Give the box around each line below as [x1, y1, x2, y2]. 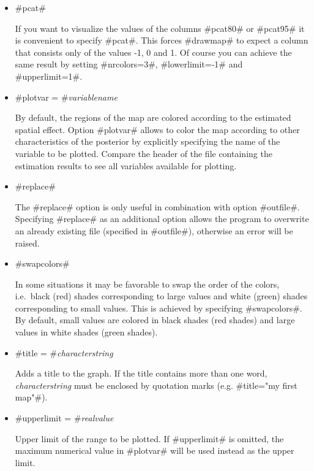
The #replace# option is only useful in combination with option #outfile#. [15, 200, 300, 213]
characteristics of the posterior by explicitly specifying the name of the [15, 135, 280, 148]
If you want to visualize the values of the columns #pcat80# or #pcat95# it [15, 21, 305, 34]
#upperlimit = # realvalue [15, 412, 114, 424]
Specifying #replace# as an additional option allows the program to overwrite [15, 212, 309, 225]
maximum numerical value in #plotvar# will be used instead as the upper [15, 444, 294, 457]
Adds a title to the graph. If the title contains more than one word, [15, 367, 267, 380]
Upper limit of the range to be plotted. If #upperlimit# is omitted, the [15, 432, 284, 445]
